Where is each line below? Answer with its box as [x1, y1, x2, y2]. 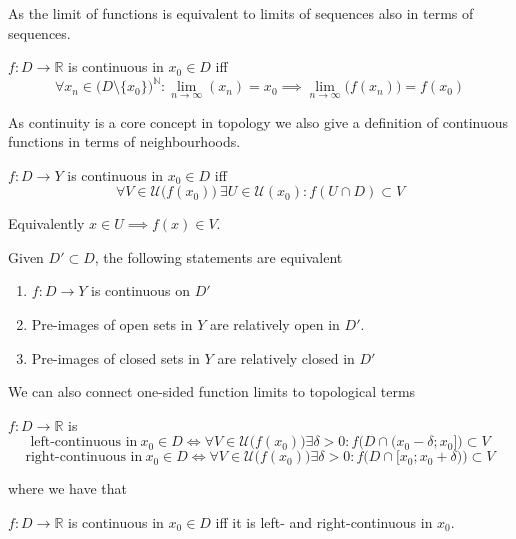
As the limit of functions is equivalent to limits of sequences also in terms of [8, 3, 474, 23]
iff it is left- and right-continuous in [215, 512, 433, 533]
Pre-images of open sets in [31, 314, 193, 335]
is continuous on [91, 280, 190, 301]
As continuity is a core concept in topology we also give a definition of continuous [8, 111, 509, 132]
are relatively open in [209, 314, 340, 335]
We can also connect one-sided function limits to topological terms [8, 381, 416, 402]
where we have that [8, 478, 128, 499]
